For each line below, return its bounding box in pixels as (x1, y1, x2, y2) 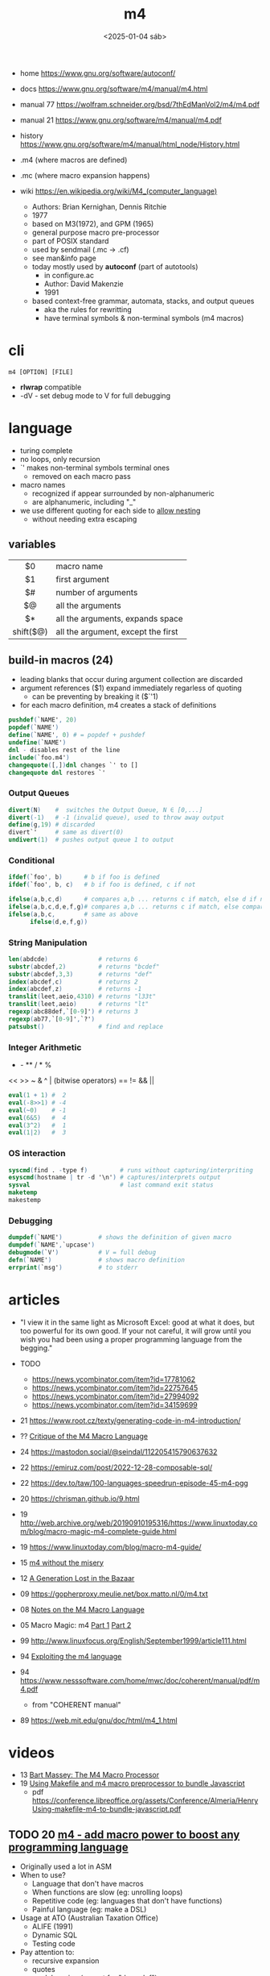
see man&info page (31, 253, 96, 263)
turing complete (19, 445, 73, 456)
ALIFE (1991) (31, 1922, 74, 1932)
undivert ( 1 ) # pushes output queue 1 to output (8, 836, 174, 844)
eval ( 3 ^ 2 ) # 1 (8, 1121, 67, 1129)
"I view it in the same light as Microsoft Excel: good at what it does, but (19, 1317, 255, 1327)
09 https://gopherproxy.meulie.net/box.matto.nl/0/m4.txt (19, 1589, 209, 1599)
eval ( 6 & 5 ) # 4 (8, 1113, 67, 1121)
